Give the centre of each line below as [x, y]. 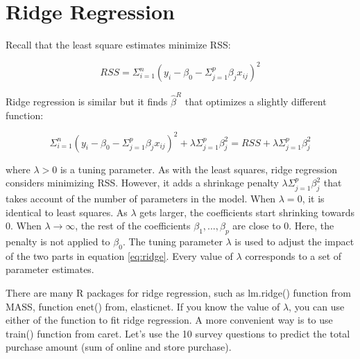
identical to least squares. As [67, 212]
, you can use [317, 306]
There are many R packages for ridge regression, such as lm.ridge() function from [178, 292]
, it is [313, 199]
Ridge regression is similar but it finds [87, 101]
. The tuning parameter [172, 241]
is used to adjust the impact [294, 241]
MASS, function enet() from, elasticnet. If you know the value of [143, 306]
